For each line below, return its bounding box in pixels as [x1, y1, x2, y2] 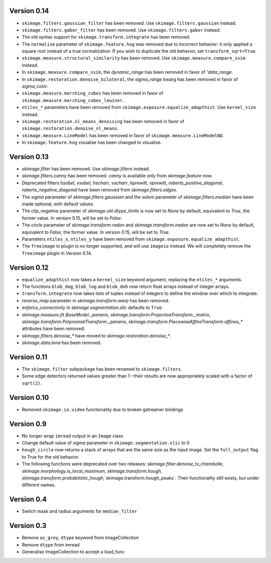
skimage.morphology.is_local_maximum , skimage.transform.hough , [22, 468, 163, 474]
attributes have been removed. [22, 325, 85, 331]
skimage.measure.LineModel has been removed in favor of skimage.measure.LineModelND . [22, 132, 224, 138]
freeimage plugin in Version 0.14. [22, 250, 92, 256]
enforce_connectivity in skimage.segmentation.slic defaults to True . [22, 304, 163, 311]
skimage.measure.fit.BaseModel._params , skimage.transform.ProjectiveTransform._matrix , [22, 311, 211, 317]
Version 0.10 [9, 393, 49, 402]
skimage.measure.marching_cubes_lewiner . [22, 97, 124, 103]
